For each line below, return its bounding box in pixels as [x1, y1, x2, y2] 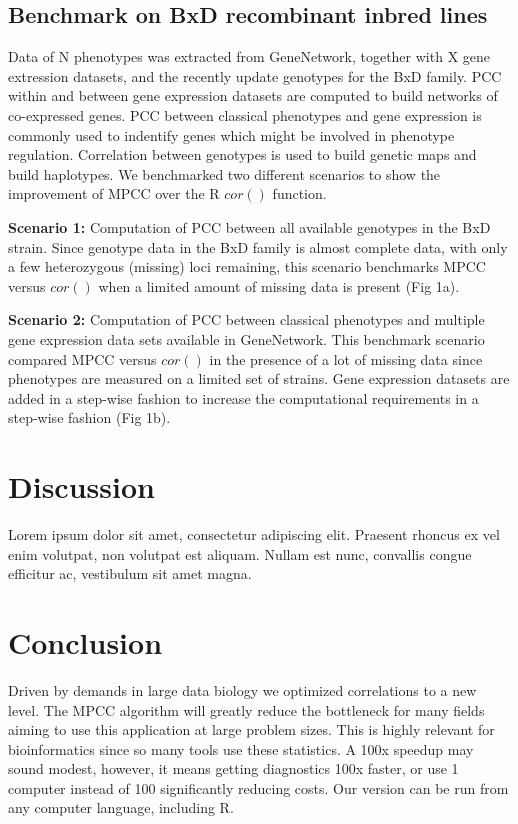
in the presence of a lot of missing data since [209, 348, 483, 369]
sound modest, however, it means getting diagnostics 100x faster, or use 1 [8, 758, 459, 779]
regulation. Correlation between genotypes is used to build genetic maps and [8, 144, 477, 165]
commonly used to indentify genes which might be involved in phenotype [8, 124, 455, 145]
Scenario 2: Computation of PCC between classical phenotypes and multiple [8, 309, 485, 330]
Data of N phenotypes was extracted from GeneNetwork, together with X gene [8, 46, 491, 67]
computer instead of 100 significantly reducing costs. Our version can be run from [8, 777, 509, 798]
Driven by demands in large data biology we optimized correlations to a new [8, 679, 477, 700]
